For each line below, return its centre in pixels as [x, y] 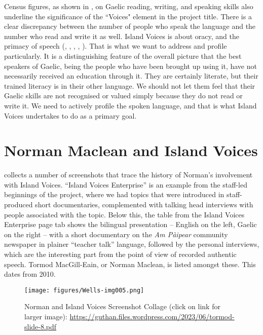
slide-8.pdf [41, 326]
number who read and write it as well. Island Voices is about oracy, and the [122, 36]
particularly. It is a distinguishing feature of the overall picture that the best [123, 55]
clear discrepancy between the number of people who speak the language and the [130, 26]
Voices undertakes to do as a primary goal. [70, 115]
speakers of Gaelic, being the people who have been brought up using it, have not [130, 66]
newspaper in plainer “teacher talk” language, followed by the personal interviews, [132, 244]
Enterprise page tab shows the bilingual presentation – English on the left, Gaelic [130, 224]
